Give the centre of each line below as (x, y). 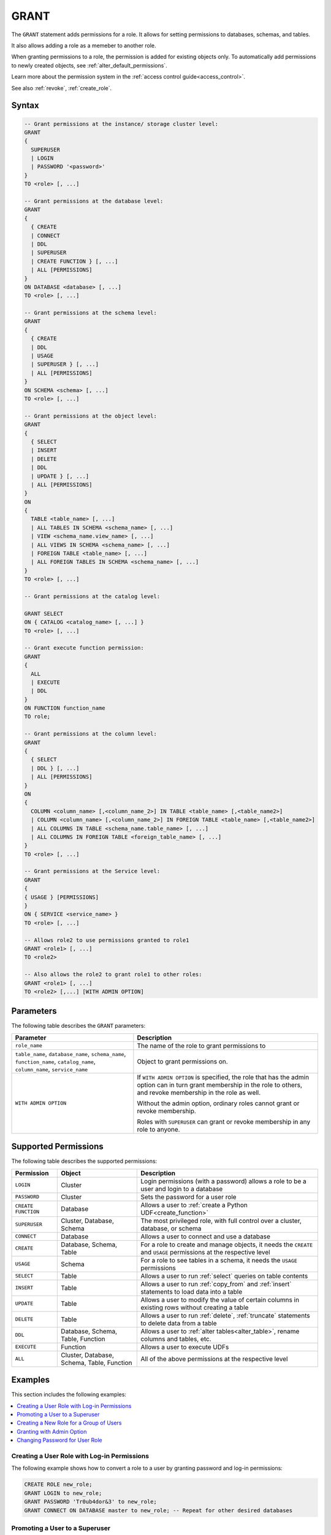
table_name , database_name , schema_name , (70, 1054)
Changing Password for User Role (59, 1440)
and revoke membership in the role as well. (199, 1092)
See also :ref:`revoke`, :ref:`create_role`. (62, 88)
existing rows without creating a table (195, 1307)
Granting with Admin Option (52, 1431)
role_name (29, 1046)
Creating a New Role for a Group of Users (69, 1423)
